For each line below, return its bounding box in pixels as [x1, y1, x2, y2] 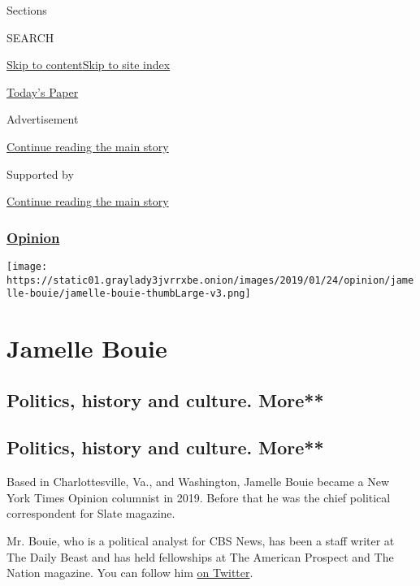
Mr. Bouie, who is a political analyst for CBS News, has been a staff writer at [6, 532, 395, 549]
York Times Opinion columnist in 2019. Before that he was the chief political [6, 488, 391, 506]
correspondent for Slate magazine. [6, 505, 175, 522]
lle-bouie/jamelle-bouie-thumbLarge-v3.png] [6, 288, 251, 300]
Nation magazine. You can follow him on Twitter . [6, 564, 253, 581]
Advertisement [6, 111, 79, 128]
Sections [6, 2, 47, 18]
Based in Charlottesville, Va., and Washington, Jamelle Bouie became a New [6, 473, 390, 490]
